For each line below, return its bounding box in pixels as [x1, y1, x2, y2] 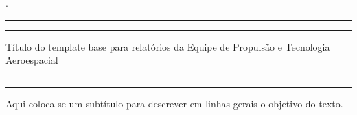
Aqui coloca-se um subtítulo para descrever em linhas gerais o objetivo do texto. [5, 96, 343, 110]
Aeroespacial [5, 53, 58, 67]
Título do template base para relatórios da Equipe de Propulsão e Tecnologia [5, 39, 330, 53]
